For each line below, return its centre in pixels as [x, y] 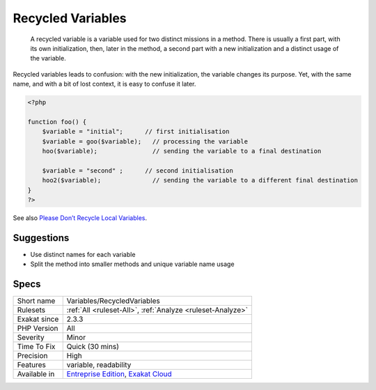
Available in [36, 374]
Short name [36, 301]
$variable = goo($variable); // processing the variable [145, 141]
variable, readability [99, 365]
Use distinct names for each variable [83, 254]
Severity [31, 338]
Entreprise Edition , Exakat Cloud [119, 374]
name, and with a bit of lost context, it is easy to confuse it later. [104, 84]
